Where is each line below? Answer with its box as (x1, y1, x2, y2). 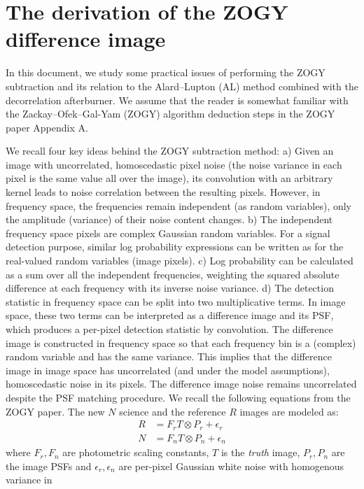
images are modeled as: (239, 404, 339, 418)
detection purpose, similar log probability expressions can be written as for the (6, 239, 344, 254)
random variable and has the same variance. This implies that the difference (6, 349, 332, 364)
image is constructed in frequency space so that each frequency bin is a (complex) (6, 335, 356, 350)
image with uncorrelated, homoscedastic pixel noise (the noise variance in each (6, 157, 342, 171)
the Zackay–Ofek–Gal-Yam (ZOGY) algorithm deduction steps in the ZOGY (6, 106, 335, 121)
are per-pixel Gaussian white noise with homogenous (118, 458, 344, 473)
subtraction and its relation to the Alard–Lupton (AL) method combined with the (6, 78, 358, 93)
